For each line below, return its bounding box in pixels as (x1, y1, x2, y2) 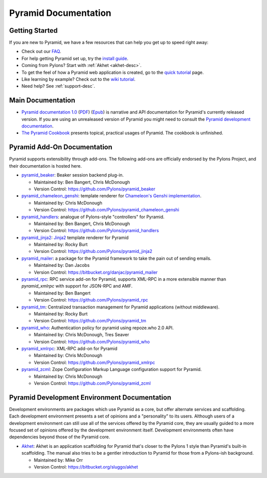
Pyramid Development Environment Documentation (9, 393, 172, 402)
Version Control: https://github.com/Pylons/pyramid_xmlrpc (34, 359, 155, 365)
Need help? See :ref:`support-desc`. (21, 83, 95, 89)
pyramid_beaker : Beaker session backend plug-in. (21, 172, 124, 178)
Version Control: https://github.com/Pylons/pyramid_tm (34, 318, 147, 324)
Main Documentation (9, 96, 76, 105)
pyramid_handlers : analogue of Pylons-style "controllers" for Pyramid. (21, 214, 165, 220)
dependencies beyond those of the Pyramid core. (9, 434, 110, 440)
